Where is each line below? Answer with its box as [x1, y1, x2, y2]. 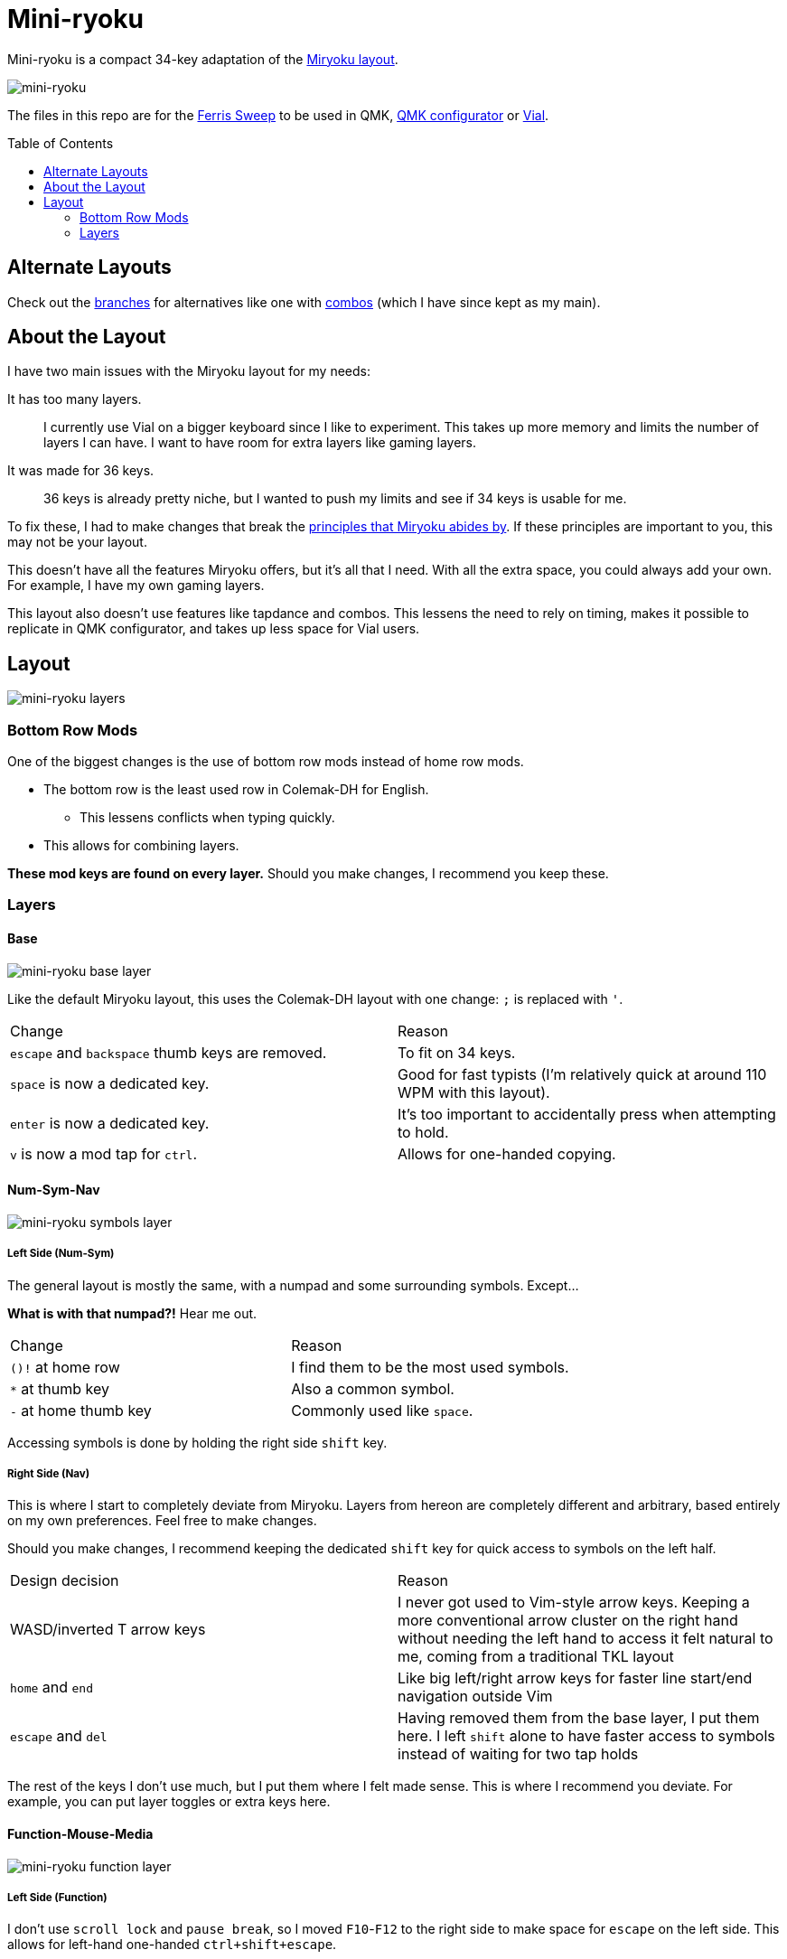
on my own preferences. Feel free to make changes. [7, 1513, 317, 1529]
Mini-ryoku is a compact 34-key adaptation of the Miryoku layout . [7, 51, 398, 67]
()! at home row [10, 1357, 120, 1376]
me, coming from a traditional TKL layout [398, 1647, 674, 1666]
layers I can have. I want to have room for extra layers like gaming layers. [43, 435, 477, 451]
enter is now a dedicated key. [10, 1113, 210, 1132]
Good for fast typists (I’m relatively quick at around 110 [398, 1064, 767, 1083]
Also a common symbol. [291, 1379, 454, 1398]
